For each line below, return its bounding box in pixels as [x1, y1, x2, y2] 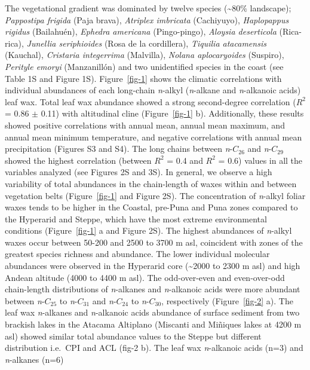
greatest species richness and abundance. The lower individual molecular [5, 247, 270, 260]
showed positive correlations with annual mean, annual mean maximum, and [5, 118, 285, 131]
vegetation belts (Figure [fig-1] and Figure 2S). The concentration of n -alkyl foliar [5, 189, 306, 201]
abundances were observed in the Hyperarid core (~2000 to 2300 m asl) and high [5, 259, 300, 272]
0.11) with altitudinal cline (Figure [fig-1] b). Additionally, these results [41, 107, 304, 120]
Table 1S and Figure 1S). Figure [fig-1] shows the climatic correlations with [5, 72, 282, 84]
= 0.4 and [167, 154, 203, 166]
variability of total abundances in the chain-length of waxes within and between [5, 177, 297, 189]
